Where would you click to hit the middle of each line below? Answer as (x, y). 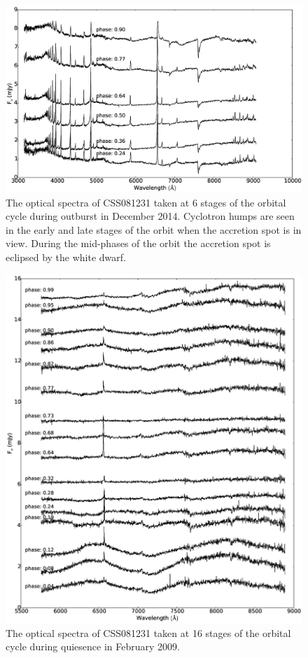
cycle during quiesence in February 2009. (93, 646)
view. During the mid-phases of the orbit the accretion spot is (138, 243)
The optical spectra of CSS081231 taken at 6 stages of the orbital (146, 202)
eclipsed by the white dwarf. (66, 257)
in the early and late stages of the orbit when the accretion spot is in (154, 229)
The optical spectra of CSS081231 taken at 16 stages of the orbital (148, 632)
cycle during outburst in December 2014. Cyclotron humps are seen (150, 216)
